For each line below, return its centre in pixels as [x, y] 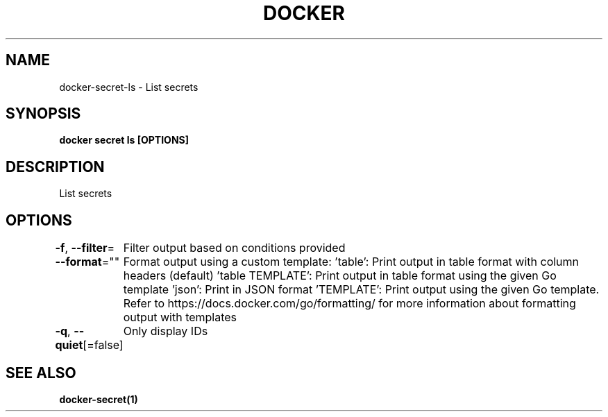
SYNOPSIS [43, 114]
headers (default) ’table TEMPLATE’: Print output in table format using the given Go [340, 276]
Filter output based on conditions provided [234, 248]
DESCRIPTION [55, 167]
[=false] [103, 345]
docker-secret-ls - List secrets [129, 87]
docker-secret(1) [99, 399]
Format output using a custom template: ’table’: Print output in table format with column [351, 262]
